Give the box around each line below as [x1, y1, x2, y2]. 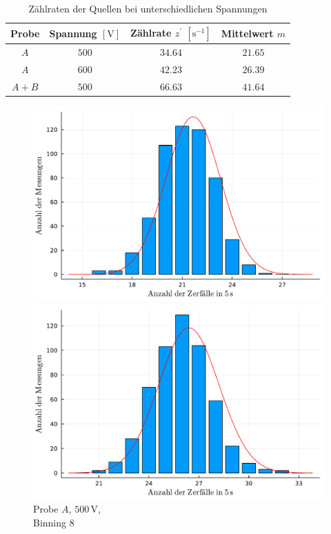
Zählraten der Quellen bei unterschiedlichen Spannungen [28, 1, 268, 15]
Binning [33, 515, 67, 529]
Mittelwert [221, 26, 274, 40]
